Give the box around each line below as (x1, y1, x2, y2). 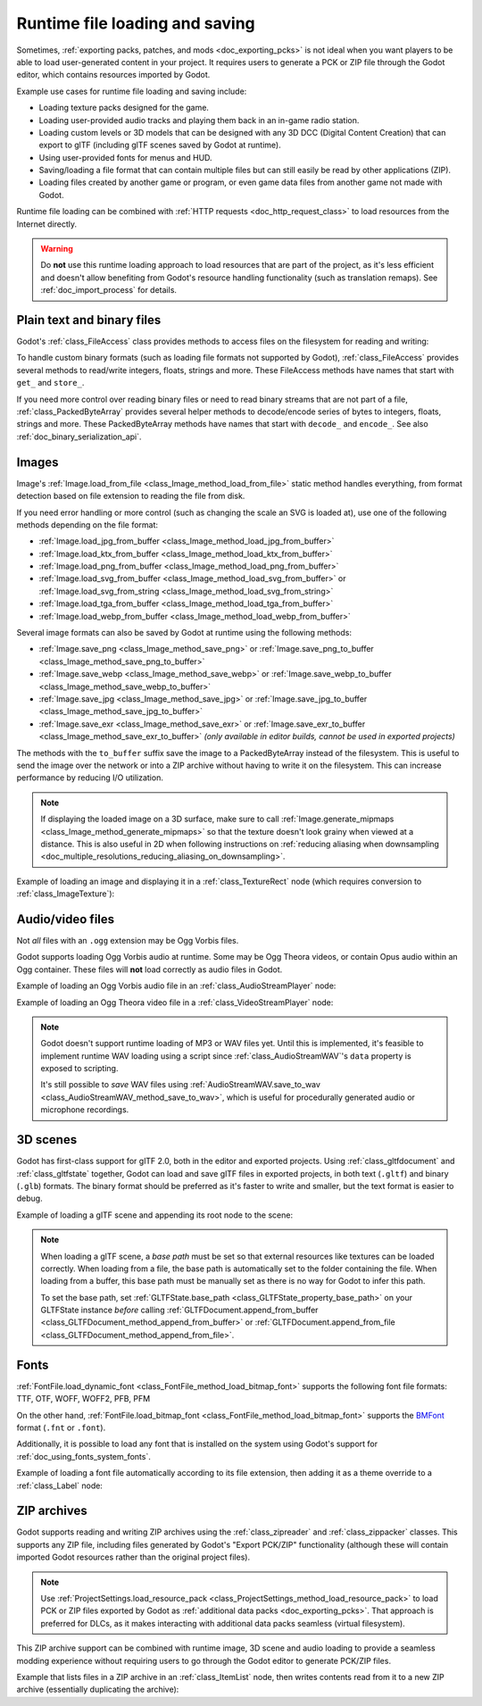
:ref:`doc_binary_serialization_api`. (16, 431, 142, 442)
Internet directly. (16, 219, 78, 229)
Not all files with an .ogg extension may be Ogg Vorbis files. (16, 935, 239, 945)
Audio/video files (16, 911, 115, 927)
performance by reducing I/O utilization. (16, 772, 164, 783)
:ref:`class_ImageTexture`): (16, 888, 115, 899)
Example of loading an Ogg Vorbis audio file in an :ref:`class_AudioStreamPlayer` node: (16, 980, 337, 991)
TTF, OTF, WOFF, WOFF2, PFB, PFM (16, 1394, 151, 1404)
